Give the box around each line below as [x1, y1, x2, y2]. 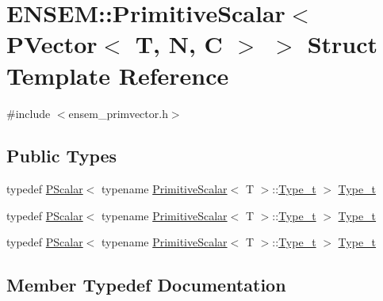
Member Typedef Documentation [6, 272, 286, 297]
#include [6, 105, 51, 121]
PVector [6, 28, 98, 60]
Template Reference [6, 59, 229, 91]
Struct [307, 28, 378, 60]
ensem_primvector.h [68, 105, 168, 121]
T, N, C [135, 28, 223, 60]
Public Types [6, 143, 117, 168]
